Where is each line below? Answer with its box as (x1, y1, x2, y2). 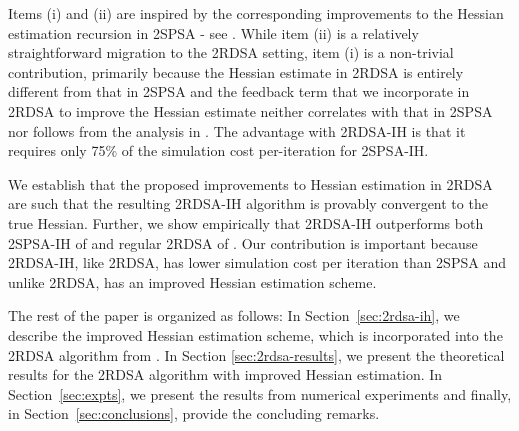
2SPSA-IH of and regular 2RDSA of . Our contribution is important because (8, 232, 478, 253)
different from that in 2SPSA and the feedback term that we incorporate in (8, 81, 470, 102)
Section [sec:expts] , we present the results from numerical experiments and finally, (8, 383, 512, 404)
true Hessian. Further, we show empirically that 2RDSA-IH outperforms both (8, 212, 484, 233)
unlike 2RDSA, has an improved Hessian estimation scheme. (8, 271, 377, 292)
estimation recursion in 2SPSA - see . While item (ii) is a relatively (8, 22, 419, 43)
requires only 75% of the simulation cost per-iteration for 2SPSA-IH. (8, 140, 429, 161)
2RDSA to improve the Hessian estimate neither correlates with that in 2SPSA (8, 100, 493, 121)
